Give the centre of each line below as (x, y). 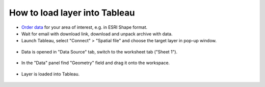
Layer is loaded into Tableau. (51, 74)
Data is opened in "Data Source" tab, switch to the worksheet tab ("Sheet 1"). (99, 52)
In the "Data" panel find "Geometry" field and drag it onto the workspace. (96, 63)
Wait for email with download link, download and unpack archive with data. (97, 34)
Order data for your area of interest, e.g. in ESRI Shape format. (84, 27)
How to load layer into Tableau (72, 13)
